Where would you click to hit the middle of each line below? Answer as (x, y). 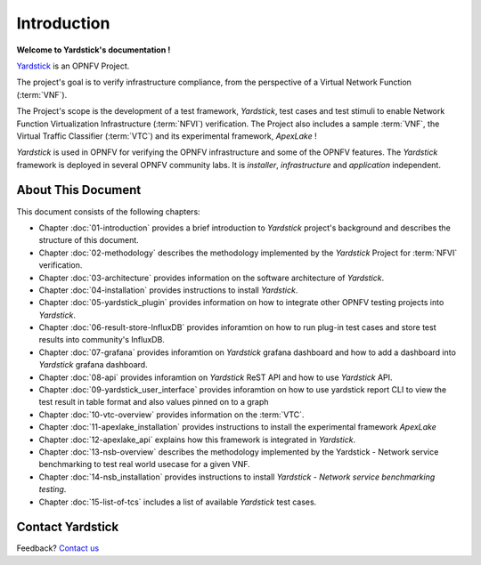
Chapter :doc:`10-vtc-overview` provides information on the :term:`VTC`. (171, 415)
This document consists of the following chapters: (108, 211)
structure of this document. (89, 240)
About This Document (79, 190)
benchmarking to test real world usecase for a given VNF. (145, 464)
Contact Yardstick (68, 527)
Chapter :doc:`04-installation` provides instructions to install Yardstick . (168, 290)
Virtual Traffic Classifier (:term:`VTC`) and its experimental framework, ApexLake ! (167, 136)
